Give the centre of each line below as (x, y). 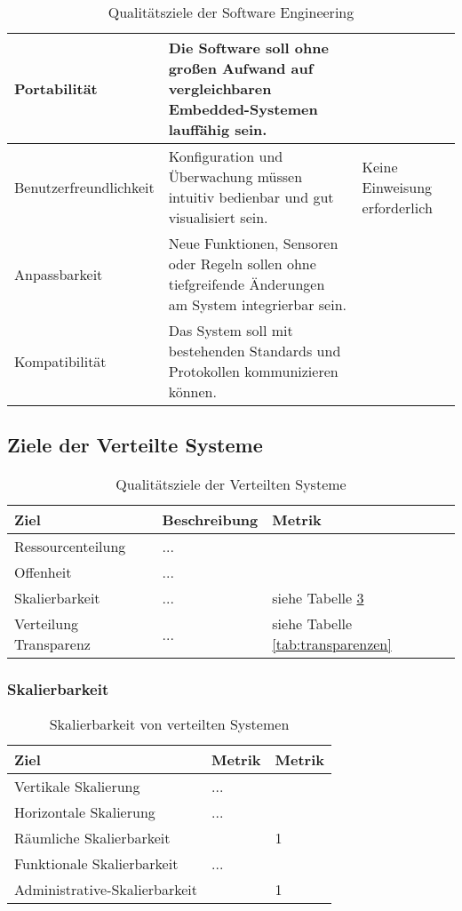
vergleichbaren (220, 88)
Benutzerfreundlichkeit (84, 187)
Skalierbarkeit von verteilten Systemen (169, 724)
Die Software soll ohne (248, 48)
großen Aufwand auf (241, 68)
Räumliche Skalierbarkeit (92, 838)
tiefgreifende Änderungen (247, 284)
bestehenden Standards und (255, 351)
